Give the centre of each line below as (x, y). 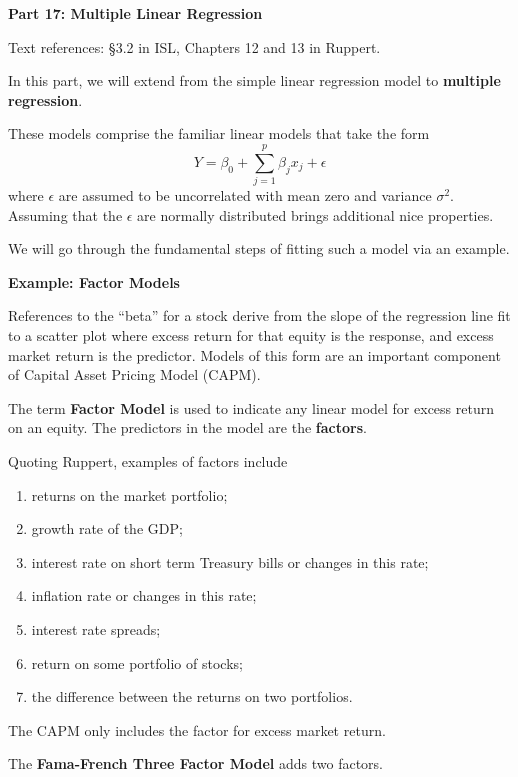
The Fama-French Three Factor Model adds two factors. (196, 763)
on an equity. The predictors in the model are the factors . (187, 427)
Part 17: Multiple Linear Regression (135, 13)
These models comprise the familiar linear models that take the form (219, 133)
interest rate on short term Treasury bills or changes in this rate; (230, 561)
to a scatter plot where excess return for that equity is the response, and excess (251, 335)
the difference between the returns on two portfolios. (192, 696)
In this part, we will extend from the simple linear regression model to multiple (254, 80)
